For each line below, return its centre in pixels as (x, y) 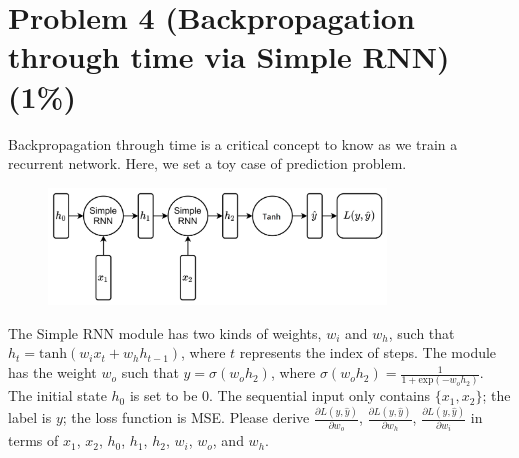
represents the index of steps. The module (368, 352)
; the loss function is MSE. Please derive (186, 417)
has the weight (52, 372)
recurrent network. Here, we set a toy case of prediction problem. (207, 163)
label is (30, 417)
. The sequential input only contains (320, 395)
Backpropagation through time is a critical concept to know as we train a (233, 143)
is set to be (163, 395)
